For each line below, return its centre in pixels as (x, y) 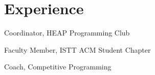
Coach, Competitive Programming (58, 67)
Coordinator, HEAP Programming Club (67, 33)
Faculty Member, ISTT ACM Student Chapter (77, 49)
